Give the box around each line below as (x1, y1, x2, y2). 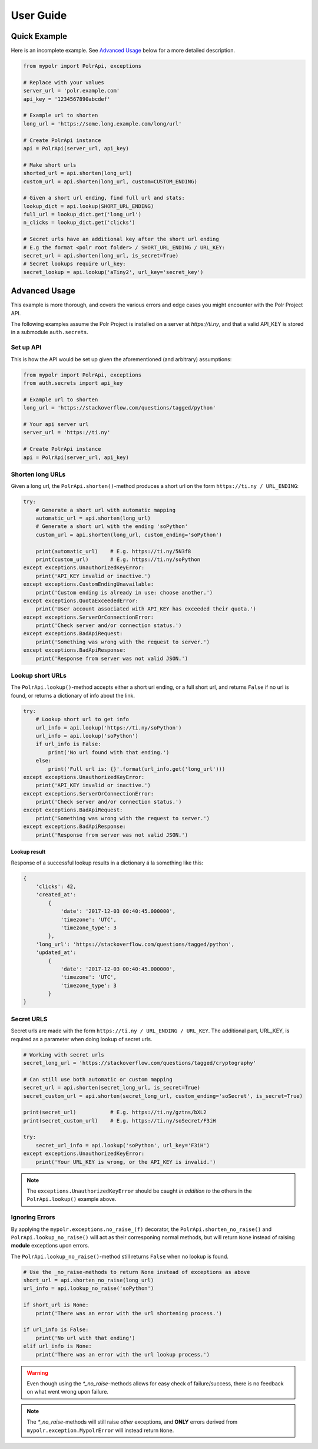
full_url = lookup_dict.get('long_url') (23, 211, 141, 218)
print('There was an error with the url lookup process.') (35, 1351, 210, 1358)
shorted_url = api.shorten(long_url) (23, 170, 132, 177)
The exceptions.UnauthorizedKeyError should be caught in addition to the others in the (26, 1187, 252, 1194)
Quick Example (11, 31, 68, 41)
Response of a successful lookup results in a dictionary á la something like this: (11, 859, 203, 866)
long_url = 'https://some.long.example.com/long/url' (23, 120, 182, 127)
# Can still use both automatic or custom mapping (23, 1076, 173, 1082)
